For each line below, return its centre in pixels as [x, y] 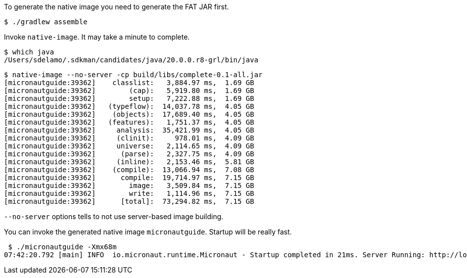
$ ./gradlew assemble [46, 22]
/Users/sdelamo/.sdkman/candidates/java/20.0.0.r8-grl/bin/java [131, 60]
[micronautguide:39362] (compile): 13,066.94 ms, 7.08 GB [129, 170]
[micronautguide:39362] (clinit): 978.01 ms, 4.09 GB [129, 138]
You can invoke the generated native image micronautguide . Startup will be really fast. [148, 232]
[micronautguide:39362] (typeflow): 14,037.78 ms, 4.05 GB [129, 106]
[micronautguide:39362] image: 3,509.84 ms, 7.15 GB [129, 185]
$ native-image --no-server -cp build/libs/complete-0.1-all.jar [133, 75]
